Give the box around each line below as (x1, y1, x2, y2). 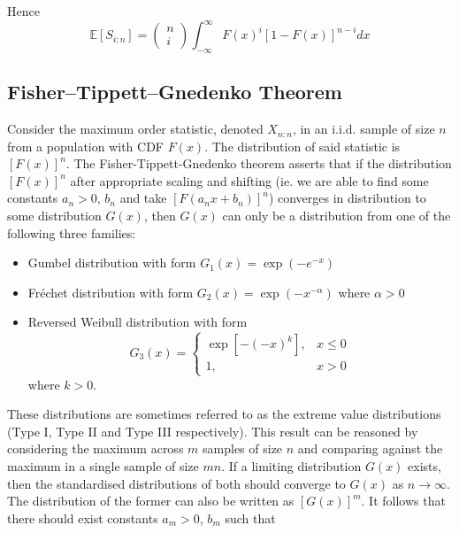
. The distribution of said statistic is (204, 136, 401, 155)
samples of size (203, 439, 283, 458)
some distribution (7, 206, 102, 225)
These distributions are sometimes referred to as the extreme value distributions (7, 405, 441, 423)
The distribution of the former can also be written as (7, 491, 295, 510)
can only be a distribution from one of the (222, 206, 451, 225)
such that (225, 508, 276, 527)
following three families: (7, 223, 136, 242)
